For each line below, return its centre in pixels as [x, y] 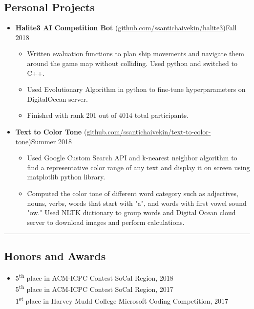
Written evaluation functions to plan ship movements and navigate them [136, 54]
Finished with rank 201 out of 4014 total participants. [108, 115]
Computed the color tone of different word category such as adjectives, [133, 193]
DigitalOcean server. [57, 99]
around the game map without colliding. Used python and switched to [132, 63]
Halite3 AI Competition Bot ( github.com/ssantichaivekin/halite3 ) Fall [126, 28]
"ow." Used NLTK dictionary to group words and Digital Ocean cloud [131, 212]
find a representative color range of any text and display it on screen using [138, 167]
